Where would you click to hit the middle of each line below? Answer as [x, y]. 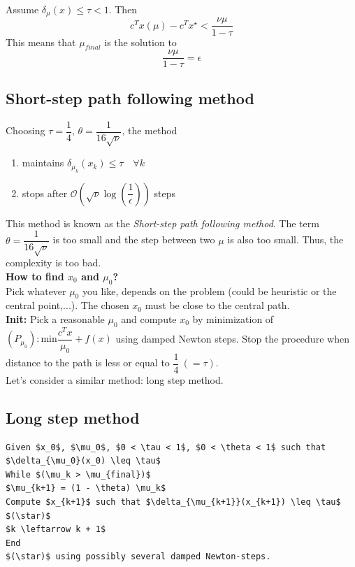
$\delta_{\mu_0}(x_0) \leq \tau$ [83, 461]
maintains [43, 163]
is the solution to [140, 42]
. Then [123, 9]
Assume [22, 9]
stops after [45, 193]
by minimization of [233, 319]
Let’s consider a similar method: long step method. [115, 379]
